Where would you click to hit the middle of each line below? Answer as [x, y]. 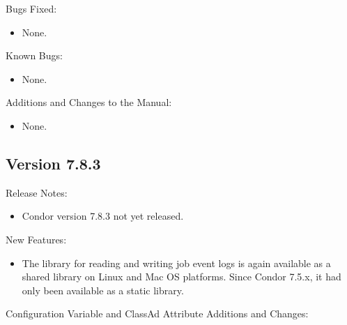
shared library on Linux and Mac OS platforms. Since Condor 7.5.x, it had [182, 277]
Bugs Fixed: [31, 8]
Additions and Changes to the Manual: [89, 102]
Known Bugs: [34, 55]
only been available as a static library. [103, 290]
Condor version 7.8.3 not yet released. [103, 216]
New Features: [36, 239]
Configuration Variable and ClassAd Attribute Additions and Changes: [157, 313]
